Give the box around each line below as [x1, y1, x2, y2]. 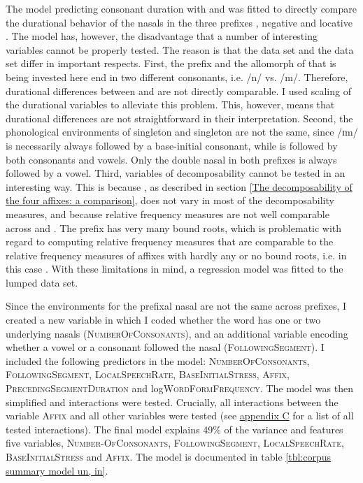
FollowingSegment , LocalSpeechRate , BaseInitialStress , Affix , [6, 367, 290, 382]
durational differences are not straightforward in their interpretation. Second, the [6, 110, 353, 125]
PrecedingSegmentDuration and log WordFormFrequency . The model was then [6, 381, 353, 396]
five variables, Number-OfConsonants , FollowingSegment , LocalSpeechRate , [6, 435, 344, 450]
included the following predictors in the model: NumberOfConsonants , [6, 353, 310, 368]
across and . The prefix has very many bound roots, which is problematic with [6, 220, 342, 235]
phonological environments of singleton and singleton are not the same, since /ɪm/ [6, 124, 358, 139]
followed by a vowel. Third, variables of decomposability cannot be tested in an [6, 166, 346, 180]
